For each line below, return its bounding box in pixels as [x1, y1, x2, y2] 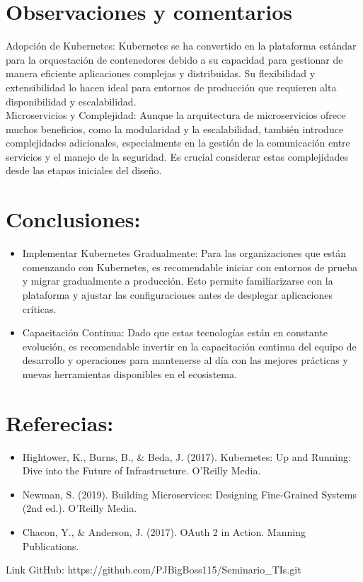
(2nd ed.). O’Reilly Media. [22, 501, 137, 515]
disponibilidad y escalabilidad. [6, 93, 137, 108]
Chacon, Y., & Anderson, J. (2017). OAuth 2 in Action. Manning [22, 525, 306, 540]
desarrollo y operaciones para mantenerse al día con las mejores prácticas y [22, 353, 348, 367]
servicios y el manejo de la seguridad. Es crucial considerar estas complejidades [6, 149, 348, 164]
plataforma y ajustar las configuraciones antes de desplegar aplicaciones [22, 287, 333, 302]
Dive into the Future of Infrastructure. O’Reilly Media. [22, 463, 261, 478]
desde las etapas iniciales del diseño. [6, 163, 162, 178]
